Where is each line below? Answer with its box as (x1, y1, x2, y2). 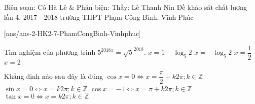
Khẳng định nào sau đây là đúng (4, 71, 103, 81)
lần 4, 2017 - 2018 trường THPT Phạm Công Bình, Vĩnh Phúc (4, 11, 194, 22)
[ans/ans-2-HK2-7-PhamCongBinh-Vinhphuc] (4, 28, 141, 38)
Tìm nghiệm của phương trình (4, 47, 96, 57)
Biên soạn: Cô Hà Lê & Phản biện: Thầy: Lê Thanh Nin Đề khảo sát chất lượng (4, 2, 247, 12)
